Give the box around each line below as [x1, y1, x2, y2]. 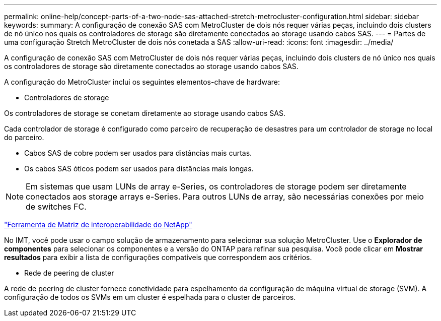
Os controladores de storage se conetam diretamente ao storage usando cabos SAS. [4, 109, 286, 117]
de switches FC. [26, 202, 87, 212]
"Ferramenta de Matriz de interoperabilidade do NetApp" [4, 220, 192, 229]
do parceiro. [4, 133, 44, 142]
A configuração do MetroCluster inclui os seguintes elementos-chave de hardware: [4, 78, 280, 86]
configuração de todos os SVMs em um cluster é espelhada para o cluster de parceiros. [4, 293, 296, 301]
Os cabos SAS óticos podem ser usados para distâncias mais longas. [24, 164, 254, 173]
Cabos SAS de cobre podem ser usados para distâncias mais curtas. [24, 149, 252, 157]
